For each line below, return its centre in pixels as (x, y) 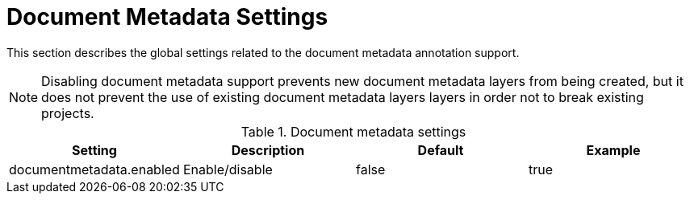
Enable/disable (228, 169)
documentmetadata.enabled (94, 169)
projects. (68, 113)
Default (441, 150)
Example (613, 150)
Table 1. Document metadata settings (353, 131)
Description (268, 150)
